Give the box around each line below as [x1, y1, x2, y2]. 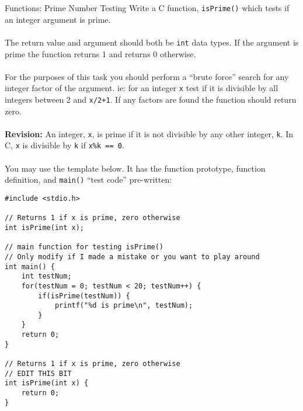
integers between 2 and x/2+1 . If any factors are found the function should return [5, 93, 297, 105]
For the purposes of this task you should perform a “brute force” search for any [5, 70, 289, 82]
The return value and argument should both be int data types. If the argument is [5, 36, 299, 48]
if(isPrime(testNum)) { [38, 291, 130, 300]
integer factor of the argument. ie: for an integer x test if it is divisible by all [5, 82, 278, 94]
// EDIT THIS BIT [5, 369, 72, 378]
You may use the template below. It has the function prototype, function [5, 162, 266, 174]
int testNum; [21, 272, 72, 281]
